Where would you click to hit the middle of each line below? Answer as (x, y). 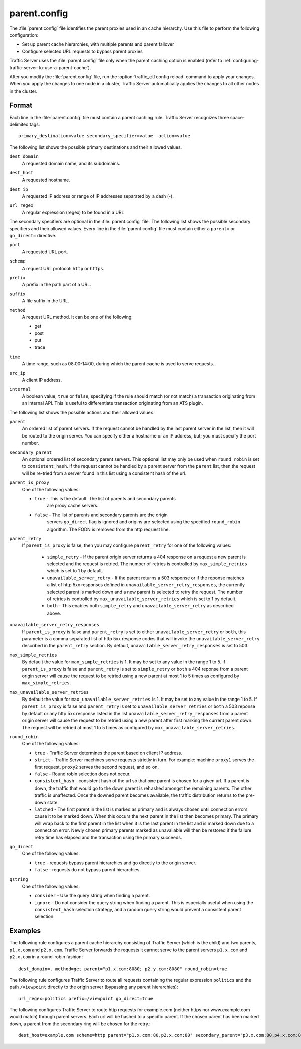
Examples (25, 931)
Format (21, 105)
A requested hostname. (46, 180)
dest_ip (19, 189)
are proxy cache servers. (73, 506)
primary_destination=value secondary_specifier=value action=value (104, 136)
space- (238, 117)
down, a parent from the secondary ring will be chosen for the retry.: (80, 1024)
